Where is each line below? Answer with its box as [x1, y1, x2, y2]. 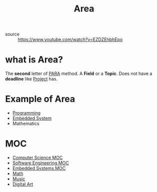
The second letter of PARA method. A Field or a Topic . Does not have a [5, 70, 152, 76]
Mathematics [12, 120, 39, 126]
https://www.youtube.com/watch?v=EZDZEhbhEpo [17, 36, 123, 42]
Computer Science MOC [12, 154, 63, 160]
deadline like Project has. [5, 76, 58, 82]
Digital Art [12, 181, 33, 187]
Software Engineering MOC [12, 160, 69, 165]
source [5, 31, 20, 37]
